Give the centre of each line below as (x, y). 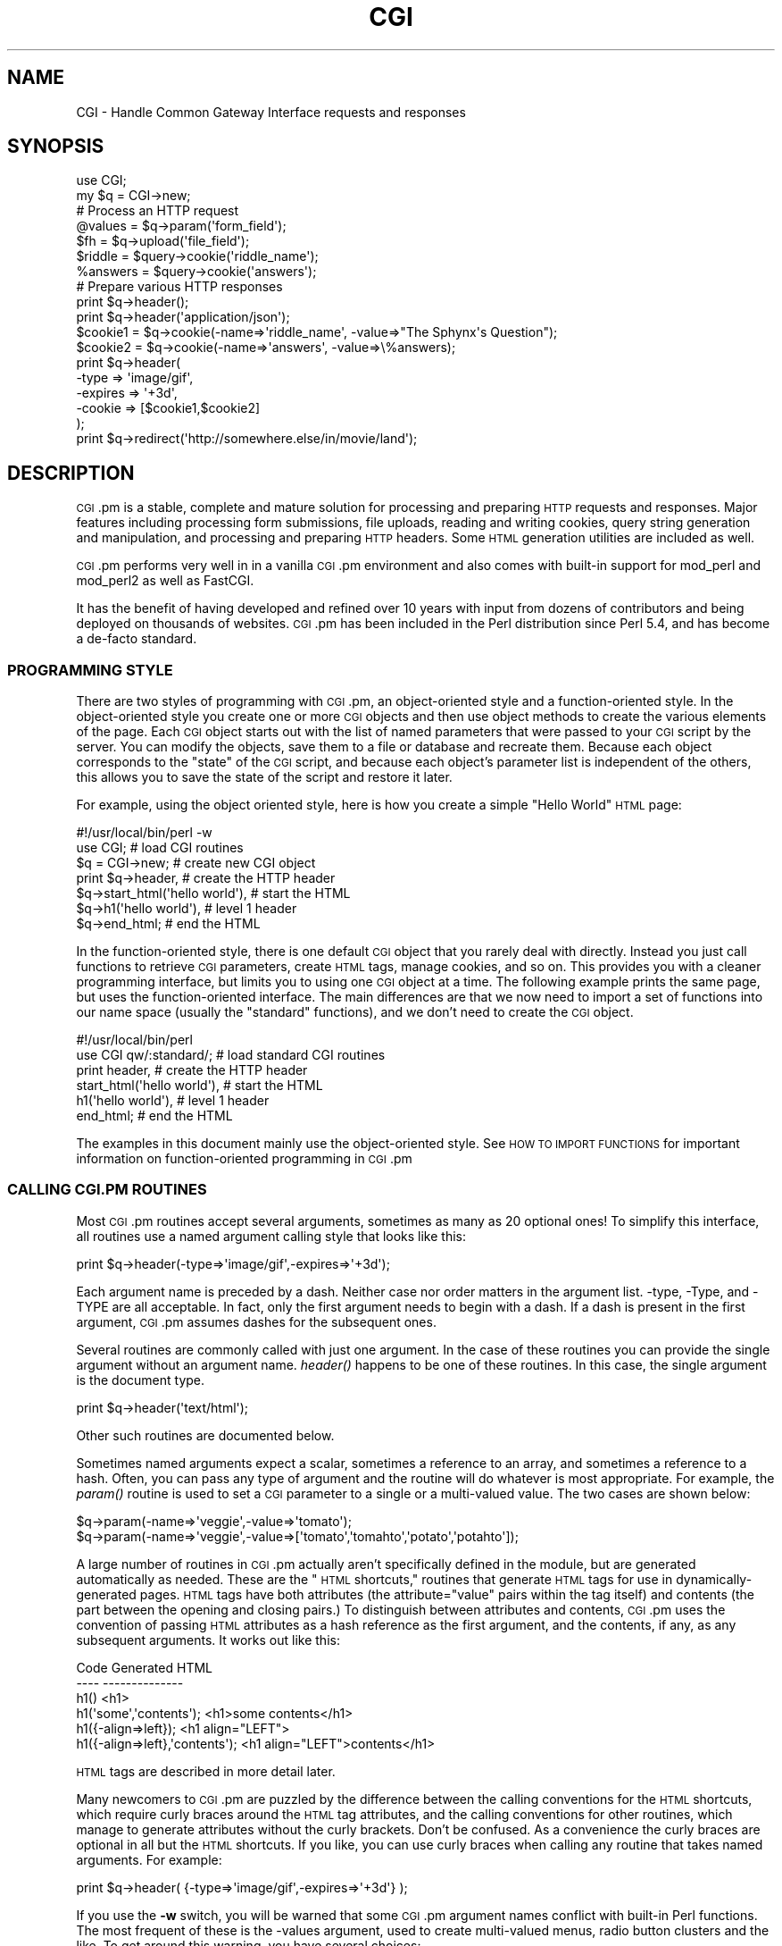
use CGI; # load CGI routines (160, 848)
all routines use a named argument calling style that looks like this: (271, 1236)
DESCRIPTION (71, 473)
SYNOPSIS (56, 147)
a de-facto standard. (137, 639)
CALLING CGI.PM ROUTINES (107, 1190)
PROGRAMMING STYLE (90, 670)
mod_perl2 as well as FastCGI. (165, 581)
